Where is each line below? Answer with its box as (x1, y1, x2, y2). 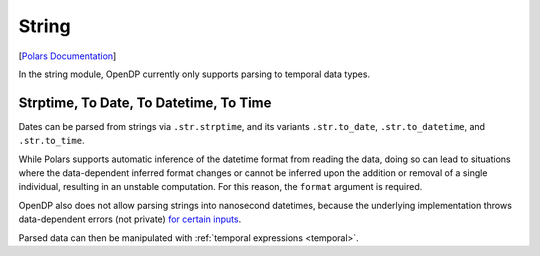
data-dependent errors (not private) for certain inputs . (18, 213, 242, 225)
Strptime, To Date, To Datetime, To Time (18, 94, 272, 111)
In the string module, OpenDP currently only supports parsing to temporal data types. (18, 68, 370, 80)
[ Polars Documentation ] (18, 50, 117, 62)
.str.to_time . (18, 135, 85, 147)
